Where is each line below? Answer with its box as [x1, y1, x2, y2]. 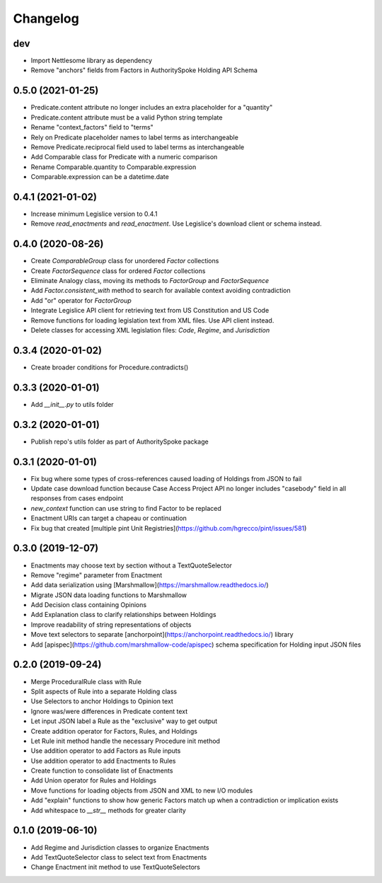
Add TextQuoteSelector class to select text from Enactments [30, 853, 207, 861]
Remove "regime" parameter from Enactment [30, 570, 163, 579]
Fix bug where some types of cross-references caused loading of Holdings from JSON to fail [30, 474, 302, 483]
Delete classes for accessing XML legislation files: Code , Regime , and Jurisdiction [30, 326, 270, 335]
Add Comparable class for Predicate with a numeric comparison [30, 153, 218, 161]
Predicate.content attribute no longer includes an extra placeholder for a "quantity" [30, 103, 273, 112]
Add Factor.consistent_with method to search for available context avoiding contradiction [30, 287, 291, 295]
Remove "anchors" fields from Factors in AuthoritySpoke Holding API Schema [30, 66, 258, 74]
